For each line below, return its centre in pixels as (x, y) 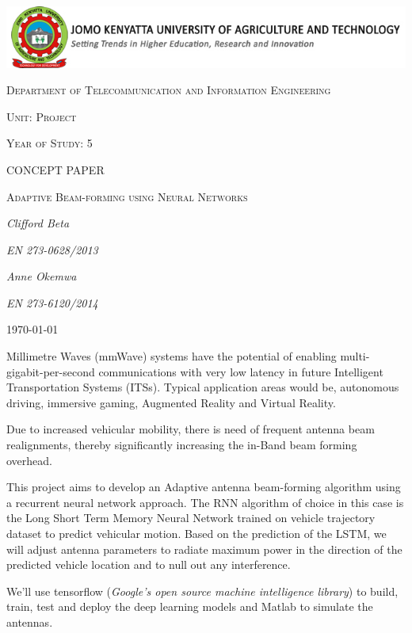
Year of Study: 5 (50, 143)
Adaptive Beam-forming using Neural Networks (127, 196)
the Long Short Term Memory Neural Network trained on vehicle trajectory (191, 518)
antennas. (30, 622)
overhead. (29, 460)
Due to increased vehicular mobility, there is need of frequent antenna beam (191, 429)
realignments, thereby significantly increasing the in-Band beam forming (182, 445)
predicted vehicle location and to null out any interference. (149, 564)
